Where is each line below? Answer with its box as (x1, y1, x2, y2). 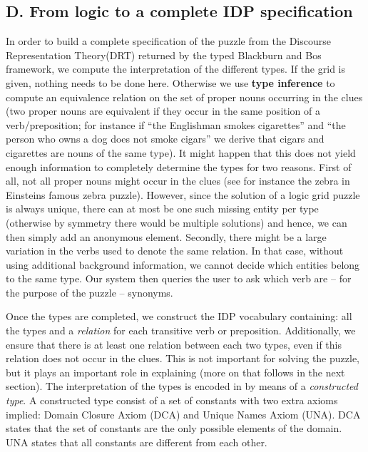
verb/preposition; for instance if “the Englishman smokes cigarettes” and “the (6, 117, 346, 132)
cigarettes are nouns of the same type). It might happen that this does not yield (6, 145, 356, 160)
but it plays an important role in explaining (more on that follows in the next (6, 364, 345, 379)
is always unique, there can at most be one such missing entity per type (6, 201, 319, 216)
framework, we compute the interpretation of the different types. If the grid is (6, 61, 345, 76)
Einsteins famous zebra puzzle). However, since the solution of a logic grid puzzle (6, 187, 360, 202)
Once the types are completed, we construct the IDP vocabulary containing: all (6, 309, 352, 324)
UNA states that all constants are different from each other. (6, 434, 267, 449)
